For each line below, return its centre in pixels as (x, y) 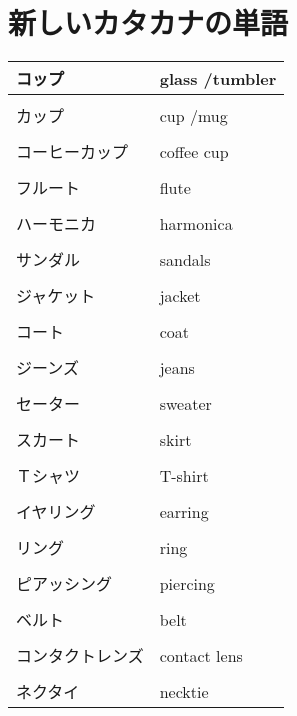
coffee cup (194, 151)
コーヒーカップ (72, 152)
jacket (180, 295)
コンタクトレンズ (80, 656)
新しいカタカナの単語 (148, 22)
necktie (184, 691)
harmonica (196, 223)
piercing (187, 583)
